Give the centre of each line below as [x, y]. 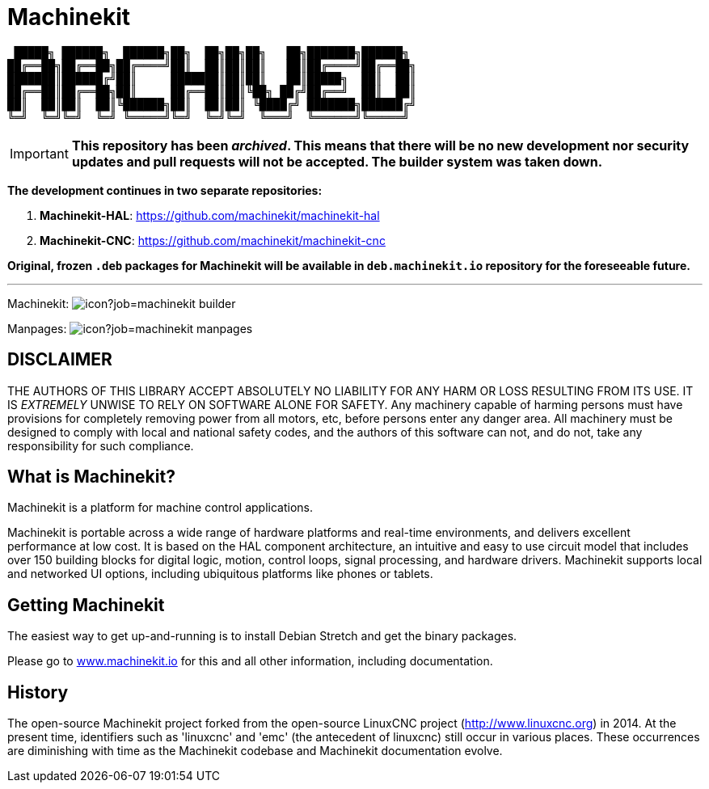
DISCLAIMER [60, 360]
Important [39, 153]
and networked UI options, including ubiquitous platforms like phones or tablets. [220, 574]
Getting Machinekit [86, 605]
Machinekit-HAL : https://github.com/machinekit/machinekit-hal [210, 215]
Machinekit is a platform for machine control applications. [160, 508]
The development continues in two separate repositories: [165, 190]
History [38, 692]
